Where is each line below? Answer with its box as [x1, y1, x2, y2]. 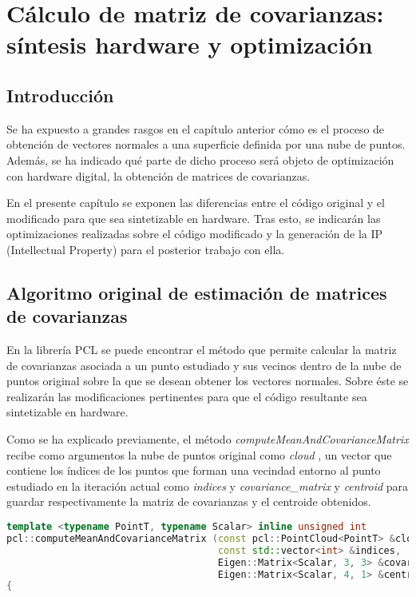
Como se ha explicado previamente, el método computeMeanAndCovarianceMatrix [6, 431, 409, 448]
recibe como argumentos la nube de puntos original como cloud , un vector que [6, 446, 392, 463]
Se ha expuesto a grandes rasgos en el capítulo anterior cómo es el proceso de [6, 120, 385, 137]
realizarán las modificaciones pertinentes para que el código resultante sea [6, 388, 367, 404]
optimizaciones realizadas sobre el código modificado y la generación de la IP [6, 225, 383, 242]
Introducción [6, 82, 114, 107]
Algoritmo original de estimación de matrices [6, 280, 387, 304]
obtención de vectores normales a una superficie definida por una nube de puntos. [6, 136, 406, 153]
